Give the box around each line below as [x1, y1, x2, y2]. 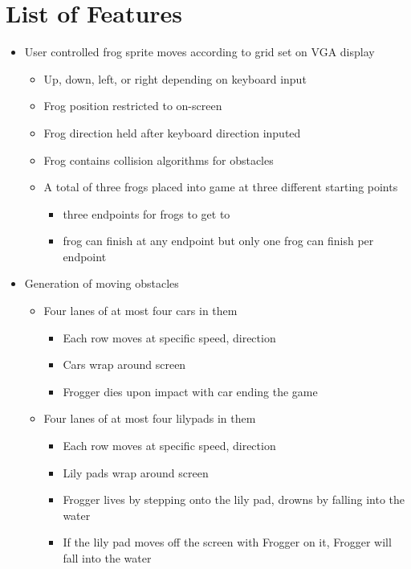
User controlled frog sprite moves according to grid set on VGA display [24, 43, 375, 60]
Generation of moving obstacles [24, 275, 179, 292]
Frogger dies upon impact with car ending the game [63, 383, 318, 399]
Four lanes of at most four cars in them [43, 302, 238, 319]
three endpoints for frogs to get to [63, 205, 230, 222]
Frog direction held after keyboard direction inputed [43, 124, 301, 141]
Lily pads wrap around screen [63, 464, 209, 481]
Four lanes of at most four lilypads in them [43, 410, 256, 427]
